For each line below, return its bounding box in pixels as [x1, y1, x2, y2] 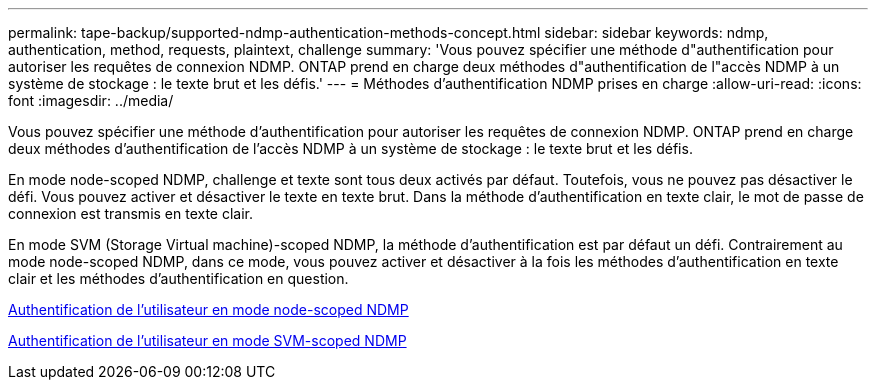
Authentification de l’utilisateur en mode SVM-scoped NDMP [8, 332, 407, 349]
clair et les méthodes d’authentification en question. [8, 270, 349, 287]
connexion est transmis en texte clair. [8, 205, 254, 222]
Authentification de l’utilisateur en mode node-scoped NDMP [8, 301, 409, 318]
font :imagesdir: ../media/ [8, 92, 174, 109]
